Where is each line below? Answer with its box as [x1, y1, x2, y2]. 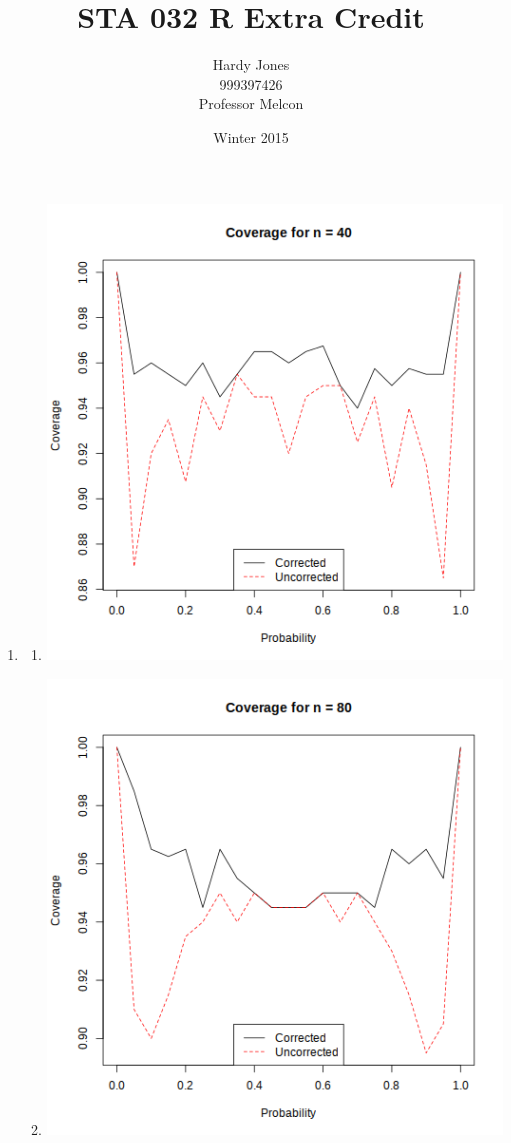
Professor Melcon [198, 93, 304, 114]
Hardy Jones [212, 54, 290, 75]
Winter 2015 [213, 126, 289, 147]
